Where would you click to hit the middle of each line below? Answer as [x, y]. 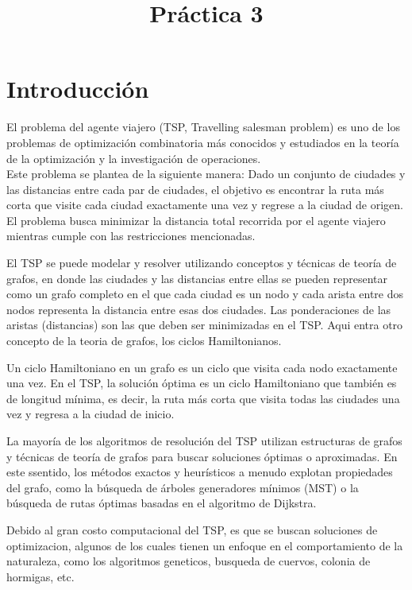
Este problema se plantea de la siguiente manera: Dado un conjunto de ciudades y [206, 174]
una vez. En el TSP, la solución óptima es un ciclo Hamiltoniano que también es [202, 383]
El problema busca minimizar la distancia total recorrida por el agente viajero [196, 220]
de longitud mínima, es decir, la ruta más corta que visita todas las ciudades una [203, 398]
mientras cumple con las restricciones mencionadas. [131, 236]
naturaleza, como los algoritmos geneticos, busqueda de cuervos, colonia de [189, 561]
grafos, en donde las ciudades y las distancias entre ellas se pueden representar [197, 278]
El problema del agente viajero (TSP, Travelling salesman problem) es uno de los [203, 127]
